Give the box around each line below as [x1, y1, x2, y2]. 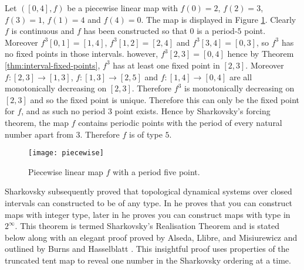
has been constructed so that [83, 25, 187, 37]
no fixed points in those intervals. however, [5, 47, 158, 60]
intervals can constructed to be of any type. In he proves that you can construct [5, 196, 293, 209]
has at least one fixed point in [113, 59, 220, 71]
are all [229, 70, 252, 83]
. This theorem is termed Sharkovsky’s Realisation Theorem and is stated [15, 220, 279, 232]
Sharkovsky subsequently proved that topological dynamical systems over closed [5, 185, 292, 197]
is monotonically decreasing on [184, 82, 295, 94]
